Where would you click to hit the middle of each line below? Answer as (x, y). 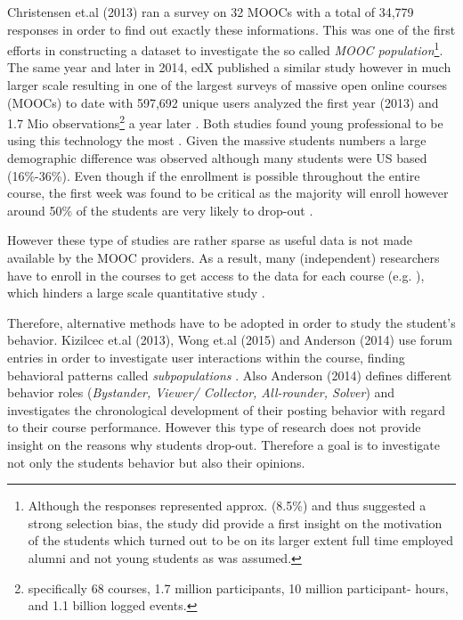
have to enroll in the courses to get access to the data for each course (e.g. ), (216, 275)
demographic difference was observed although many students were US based (217, 158)
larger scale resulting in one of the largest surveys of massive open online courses (227, 85)
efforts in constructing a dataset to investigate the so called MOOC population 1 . (225, 49)
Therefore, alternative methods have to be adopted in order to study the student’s (231, 322)
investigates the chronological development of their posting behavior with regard (226, 409)
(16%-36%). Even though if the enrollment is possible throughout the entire (214, 175)
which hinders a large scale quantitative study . (136, 293)
